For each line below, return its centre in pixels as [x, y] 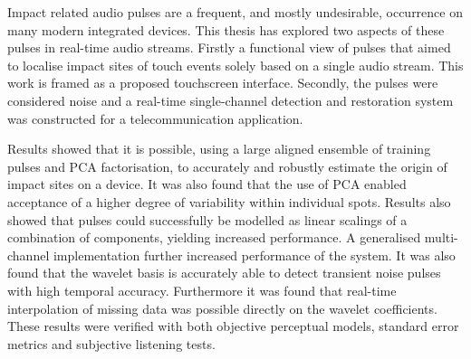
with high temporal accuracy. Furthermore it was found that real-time [202, 290]
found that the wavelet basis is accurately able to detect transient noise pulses [224, 273]
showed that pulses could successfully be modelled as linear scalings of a [207, 219]
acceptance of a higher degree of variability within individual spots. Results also [229, 201]
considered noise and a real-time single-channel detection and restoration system [231, 100]
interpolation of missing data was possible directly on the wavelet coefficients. [222, 308]
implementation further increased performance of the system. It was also [254, 255]
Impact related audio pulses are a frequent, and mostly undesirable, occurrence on [235, 12]
